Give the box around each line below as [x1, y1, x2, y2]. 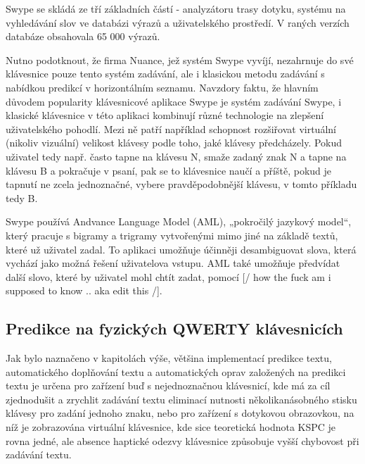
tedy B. [6, 190, 38, 205]
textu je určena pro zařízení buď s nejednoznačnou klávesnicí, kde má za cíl [6, 378, 331, 393]
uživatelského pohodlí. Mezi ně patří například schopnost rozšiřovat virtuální [6, 121, 336, 136]
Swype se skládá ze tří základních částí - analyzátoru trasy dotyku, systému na [6, 1, 346, 15]
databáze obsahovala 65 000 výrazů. [6, 29, 160, 44]
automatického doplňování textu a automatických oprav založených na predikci [6, 364, 346, 379]
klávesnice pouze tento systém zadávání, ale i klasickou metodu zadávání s [6, 66, 325, 81]
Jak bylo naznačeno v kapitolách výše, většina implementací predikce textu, [6, 351, 332, 365]
